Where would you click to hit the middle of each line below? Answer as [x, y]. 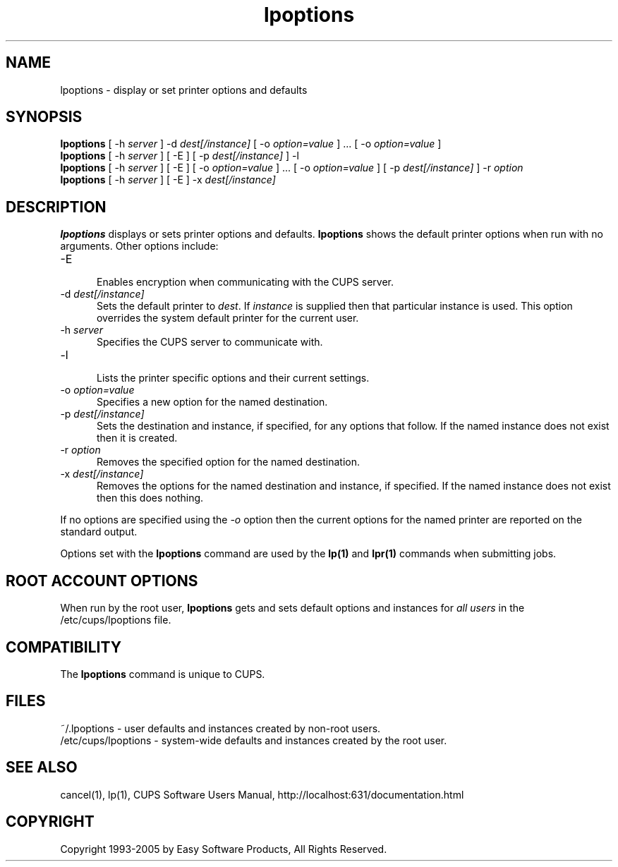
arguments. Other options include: [139, 246]
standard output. [99, 532]
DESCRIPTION [56, 207]
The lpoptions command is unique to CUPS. [163, 674]
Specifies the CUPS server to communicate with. [210, 342]
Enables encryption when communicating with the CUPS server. [245, 282]
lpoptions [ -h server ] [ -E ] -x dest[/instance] [168, 180]
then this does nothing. [150, 498]
